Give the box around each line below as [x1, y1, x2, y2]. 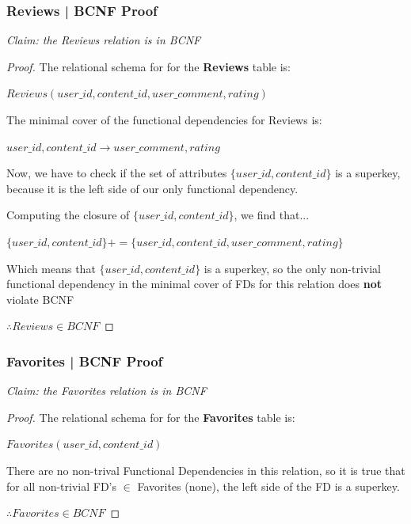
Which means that [6, 260, 96, 276]
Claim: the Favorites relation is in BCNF [6, 382, 207, 399]
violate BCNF [6, 290, 74, 307]
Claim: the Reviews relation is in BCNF [6, 32, 201, 48]
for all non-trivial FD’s [6, 477, 117, 494]
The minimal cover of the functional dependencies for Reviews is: [6, 112, 322, 127]
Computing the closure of [6, 207, 130, 223]
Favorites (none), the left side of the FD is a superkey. [137, 477, 400, 494]
